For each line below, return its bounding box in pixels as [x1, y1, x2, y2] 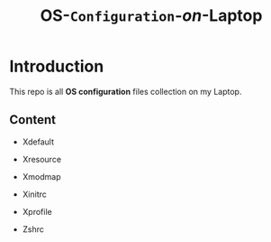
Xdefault [22, 136, 54, 147]
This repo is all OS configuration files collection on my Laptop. [9, 86, 242, 97]
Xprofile [22, 206, 52, 217]
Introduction [9, 56, 104, 77]
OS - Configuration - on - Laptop [40, 5, 263, 26]
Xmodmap [22, 171, 61, 181]
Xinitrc [22, 189, 48, 200]
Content [9, 112, 57, 127]
